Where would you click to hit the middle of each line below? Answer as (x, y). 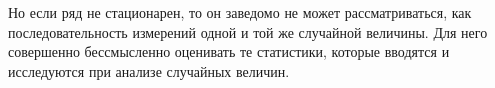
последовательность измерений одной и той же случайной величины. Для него (248, 31)
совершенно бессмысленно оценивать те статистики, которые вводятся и (229, 51)
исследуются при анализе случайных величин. (149, 70)
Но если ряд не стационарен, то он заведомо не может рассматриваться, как (240, 12)
